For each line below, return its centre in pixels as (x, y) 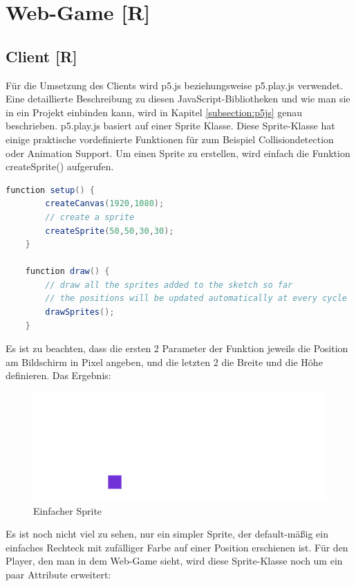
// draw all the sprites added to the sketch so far (169, 285)
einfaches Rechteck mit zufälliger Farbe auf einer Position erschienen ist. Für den (177, 547)
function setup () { (50, 190)
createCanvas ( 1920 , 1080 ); (105, 204)
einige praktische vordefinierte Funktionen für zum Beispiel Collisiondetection (170, 139)
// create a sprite (90, 217)
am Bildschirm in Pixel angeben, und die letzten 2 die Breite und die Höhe (164, 361)
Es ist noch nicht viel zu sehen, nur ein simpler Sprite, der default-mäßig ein (167, 534)
